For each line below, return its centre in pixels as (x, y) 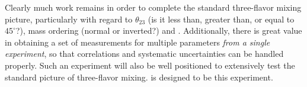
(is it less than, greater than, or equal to (221, 19)
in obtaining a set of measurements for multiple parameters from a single (137, 42)
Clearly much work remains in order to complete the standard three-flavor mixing (153, 7)
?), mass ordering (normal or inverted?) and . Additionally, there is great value (159, 30)
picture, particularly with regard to (69, 19)
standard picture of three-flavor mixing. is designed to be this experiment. (139, 77)
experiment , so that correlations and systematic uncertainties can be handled (144, 54)
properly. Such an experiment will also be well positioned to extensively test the (150, 65)
